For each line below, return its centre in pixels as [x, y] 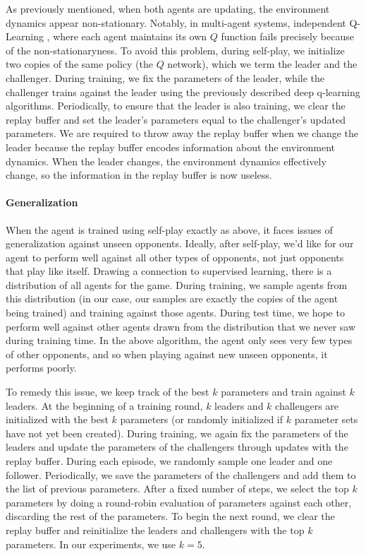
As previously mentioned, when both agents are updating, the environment [168, 8]
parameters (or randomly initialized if [202, 419]
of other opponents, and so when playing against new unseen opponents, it [167, 354]
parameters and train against [283, 392]
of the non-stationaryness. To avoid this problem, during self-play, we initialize [175, 50]
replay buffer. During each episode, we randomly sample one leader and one [169, 461]
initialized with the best [57, 419]
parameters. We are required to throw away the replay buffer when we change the [182, 133]
